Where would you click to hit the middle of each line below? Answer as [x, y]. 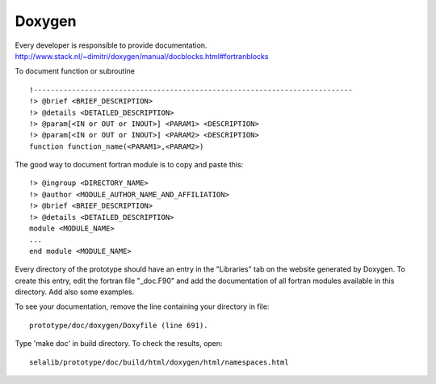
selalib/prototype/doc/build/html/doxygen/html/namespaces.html [159, 362]
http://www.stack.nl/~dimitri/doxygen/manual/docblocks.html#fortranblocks [142, 56]
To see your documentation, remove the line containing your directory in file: [142, 306]
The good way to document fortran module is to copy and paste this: [129, 165]
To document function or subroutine [75, 71]
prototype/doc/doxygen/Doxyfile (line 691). [119, 325]
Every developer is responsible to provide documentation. [111, 45]
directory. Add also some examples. [75, 292]
